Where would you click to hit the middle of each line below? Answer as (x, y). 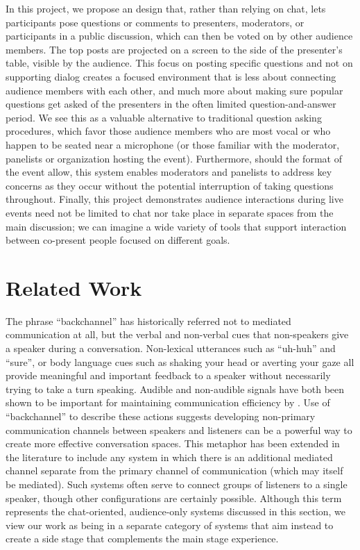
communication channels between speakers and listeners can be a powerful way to (179, 430)
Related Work (74, 287)
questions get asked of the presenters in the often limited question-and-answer (171, 104)
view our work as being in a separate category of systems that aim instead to (170, 525)
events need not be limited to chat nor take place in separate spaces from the (170, 212)
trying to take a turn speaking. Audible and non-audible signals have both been (175, 389)
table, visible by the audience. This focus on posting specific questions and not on (179, 63)
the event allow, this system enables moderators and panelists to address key (169, 172)
